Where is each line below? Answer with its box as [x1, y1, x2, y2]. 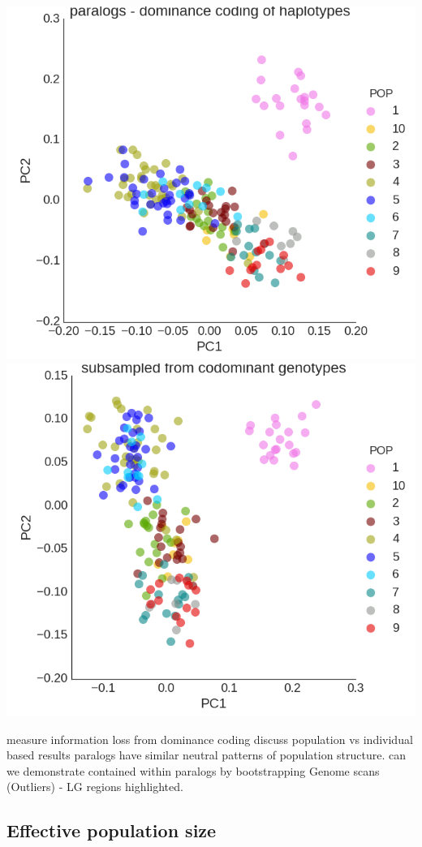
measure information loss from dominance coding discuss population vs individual [6, 730, 413, 747]
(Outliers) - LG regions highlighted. [6, 778, 183, 795]
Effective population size [6, 818, 217, 843]
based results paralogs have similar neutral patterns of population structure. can [6, 746, 407, 763]
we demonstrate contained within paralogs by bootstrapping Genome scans [6, 762, 380, 779]
